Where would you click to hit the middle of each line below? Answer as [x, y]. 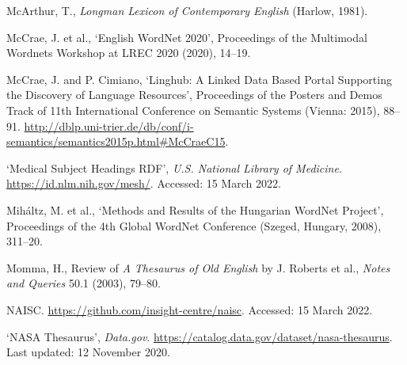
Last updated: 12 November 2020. [88, 352]
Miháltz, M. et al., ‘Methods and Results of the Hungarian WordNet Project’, [195, 209]
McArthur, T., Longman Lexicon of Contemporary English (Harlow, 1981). [187, 10]
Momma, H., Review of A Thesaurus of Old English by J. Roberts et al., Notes [198, 267]
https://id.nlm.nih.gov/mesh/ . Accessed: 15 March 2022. [144, 183]
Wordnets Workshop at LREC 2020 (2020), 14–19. [129, 53]
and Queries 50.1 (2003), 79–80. [84, 283]
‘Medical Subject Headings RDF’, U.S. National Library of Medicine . [174, 167]
